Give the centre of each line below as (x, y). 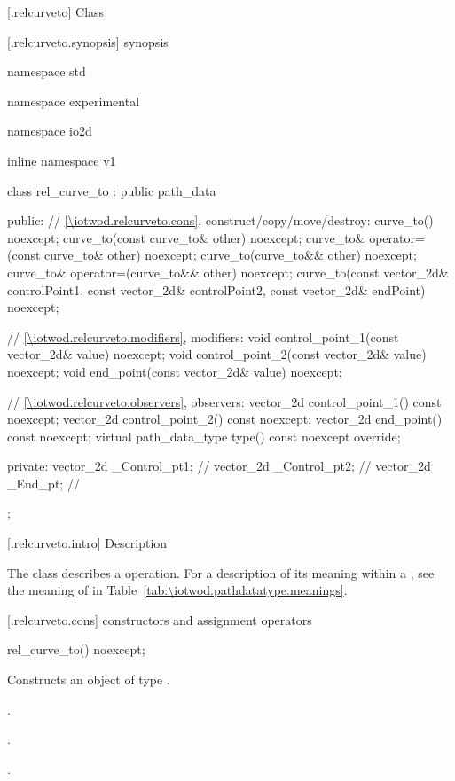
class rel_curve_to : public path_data (112, 190)
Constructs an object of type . (89, 679)
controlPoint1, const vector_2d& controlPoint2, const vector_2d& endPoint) (216, 289)
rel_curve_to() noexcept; (76, 649)
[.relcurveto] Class (56, 12)
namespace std (47, 71)
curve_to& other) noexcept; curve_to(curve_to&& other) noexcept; (231, 255)
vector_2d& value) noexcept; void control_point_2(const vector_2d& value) (217, 354)
